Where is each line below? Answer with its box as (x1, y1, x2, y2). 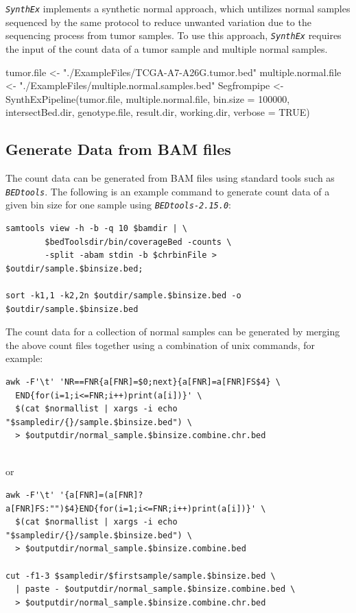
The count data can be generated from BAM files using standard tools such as (5, 171, 335, 185)
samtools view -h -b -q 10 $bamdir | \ (5, 223, 187, 233)
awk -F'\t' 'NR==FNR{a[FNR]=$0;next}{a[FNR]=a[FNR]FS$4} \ (5, 376, 281, 387)
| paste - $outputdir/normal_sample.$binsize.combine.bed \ (15, 584, 296, 594)
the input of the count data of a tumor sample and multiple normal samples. (5, 41, 328, 56)
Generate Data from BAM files (5, 139, 231, 160)
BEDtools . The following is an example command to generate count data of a (5, 184, 330, 198)
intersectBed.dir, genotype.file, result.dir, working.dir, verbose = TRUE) (5, 105, 310, 119)
